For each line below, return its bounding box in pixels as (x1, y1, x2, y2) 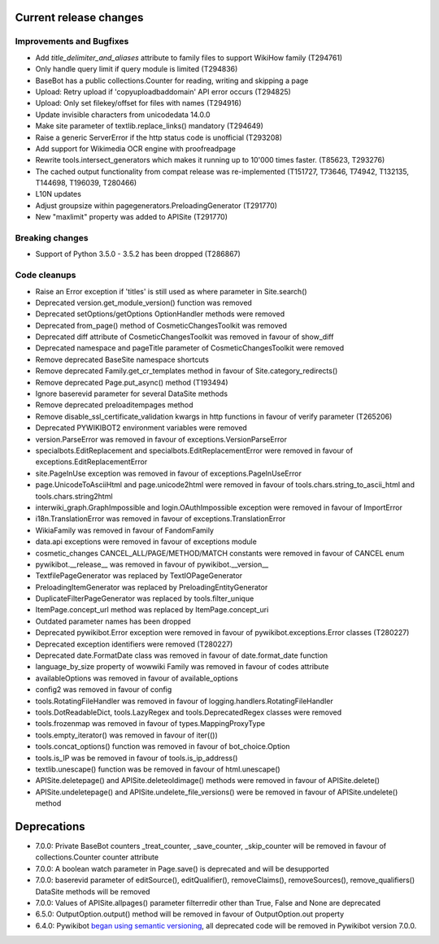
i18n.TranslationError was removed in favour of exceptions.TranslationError (35, 514, 286, 524)
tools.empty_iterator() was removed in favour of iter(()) (35, 730, 219, 740)
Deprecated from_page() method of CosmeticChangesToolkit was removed (35, 320, 288, 330)
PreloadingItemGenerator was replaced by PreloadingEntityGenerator (35, 582, 268, 592)
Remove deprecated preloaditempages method (35, 400, 193, 410)
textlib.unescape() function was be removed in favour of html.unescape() (35, 764, 280, 774)
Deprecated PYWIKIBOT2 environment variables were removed (35, 423, 247, 433)
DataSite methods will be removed (35, 886, 150, 896)
